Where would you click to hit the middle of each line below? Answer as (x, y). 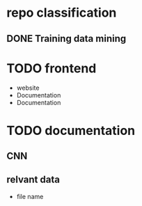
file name (30, 196)
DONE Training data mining (66, 39)
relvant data (33, 180)
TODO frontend (52, 68)
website (28, 88)
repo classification (62, 13)
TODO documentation (71, 130)
